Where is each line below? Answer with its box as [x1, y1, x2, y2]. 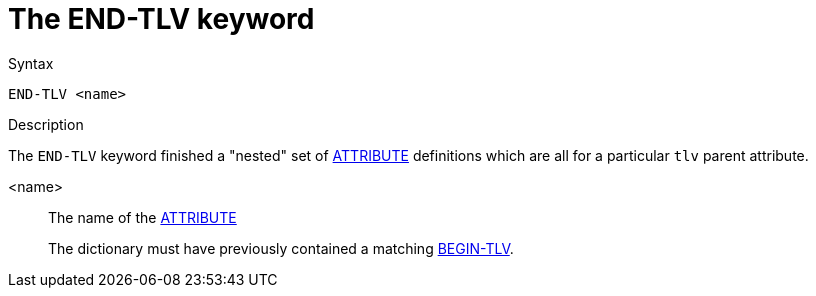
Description [8, 115, 84, 133]
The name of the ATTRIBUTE [48, 208, 237, 226]
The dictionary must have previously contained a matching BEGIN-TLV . [48, 239, 514, 257]
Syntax [8, 54, 54, 72]
